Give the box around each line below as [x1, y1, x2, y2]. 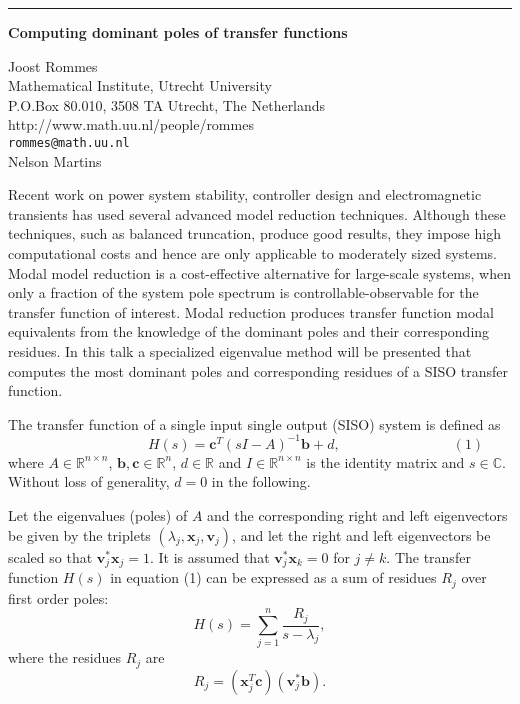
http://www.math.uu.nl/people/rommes [8, 114, 254, 135]
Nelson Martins [8, 150, 102, 171]
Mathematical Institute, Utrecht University [8, 75, 272, 96]
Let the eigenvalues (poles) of [8, 505, 188, 526]
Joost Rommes [8, 55, 98, 76]
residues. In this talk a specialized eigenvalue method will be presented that [8, 340, 472, 361]
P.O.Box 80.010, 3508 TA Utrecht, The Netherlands [8, 94, 326, 115]
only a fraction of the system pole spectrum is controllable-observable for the [8, 282, 479, 303]
